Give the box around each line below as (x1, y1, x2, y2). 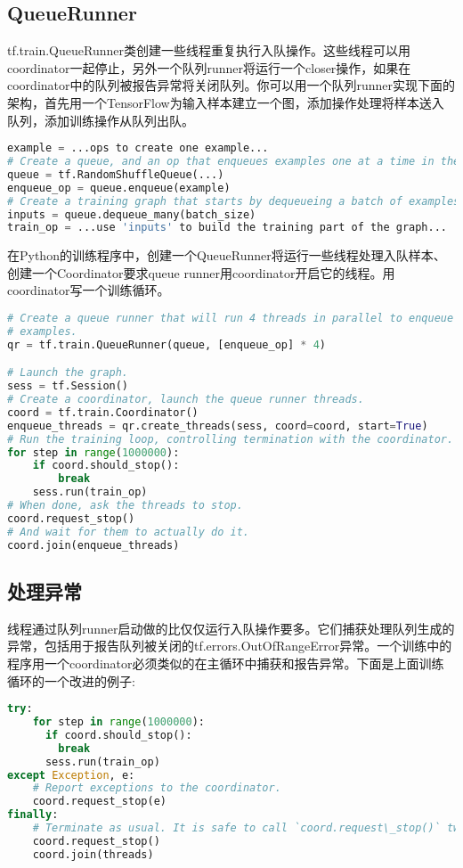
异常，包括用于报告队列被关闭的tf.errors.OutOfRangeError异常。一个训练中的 (7, 636, 452, 655)
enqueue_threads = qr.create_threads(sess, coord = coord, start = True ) (7, 419, 428, 432)
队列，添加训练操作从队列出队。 (7, 111, 194, 129)
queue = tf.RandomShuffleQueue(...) (7, 168, 224, 181)
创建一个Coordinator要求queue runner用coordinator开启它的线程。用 (7, 263, 395, 282)
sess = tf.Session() (7, 380, 129, 393)
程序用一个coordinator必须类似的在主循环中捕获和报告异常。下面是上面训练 (7, 654, 444, 672)
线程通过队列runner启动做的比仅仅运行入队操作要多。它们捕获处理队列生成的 (7, 618, 455, 637)
